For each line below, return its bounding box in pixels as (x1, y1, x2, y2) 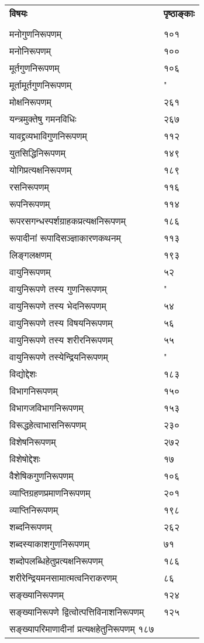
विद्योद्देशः (9, 367, 37, 380)
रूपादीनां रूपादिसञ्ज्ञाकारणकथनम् (9, 231, 121, 244)
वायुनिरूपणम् (9, 265, 51, 278)
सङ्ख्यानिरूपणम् (9, 588, 64, 601)
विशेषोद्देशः (9, 452, 40, 465)
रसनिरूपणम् (9, 180, 49, 193)
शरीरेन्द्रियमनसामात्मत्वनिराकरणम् (9, 571, 117, 584)
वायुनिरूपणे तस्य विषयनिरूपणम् (9, 316, 113, 329)
